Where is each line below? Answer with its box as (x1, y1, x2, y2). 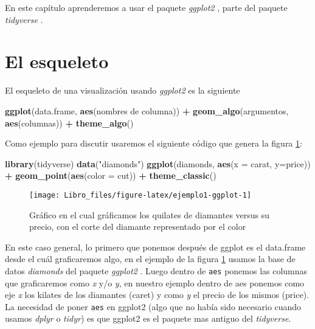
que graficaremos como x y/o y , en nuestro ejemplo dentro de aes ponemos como (5, 276, 305, 289)
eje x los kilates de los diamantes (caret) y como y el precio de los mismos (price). (5, 288, 309, 301)
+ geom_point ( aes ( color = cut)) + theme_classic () (5, 169, 216, 182)
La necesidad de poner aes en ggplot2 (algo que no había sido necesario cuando (5, 300, 302, 313)
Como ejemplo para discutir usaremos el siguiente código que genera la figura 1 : (5, 137, 302, 150)
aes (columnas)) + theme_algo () (5, 116, 134, 129)
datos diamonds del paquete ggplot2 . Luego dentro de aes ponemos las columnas (5, 264, 308, 277)
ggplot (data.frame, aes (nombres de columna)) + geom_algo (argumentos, (5, 104, 289, 117)
